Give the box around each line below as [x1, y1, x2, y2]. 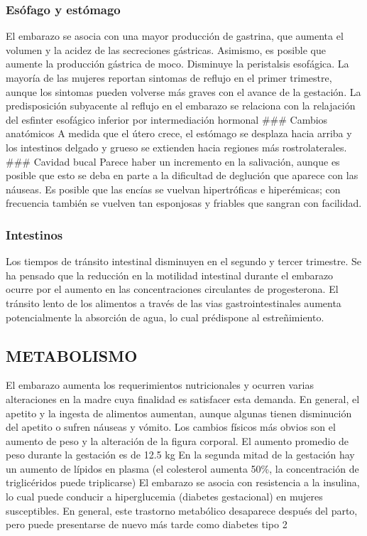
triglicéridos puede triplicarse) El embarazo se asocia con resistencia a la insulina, [6, 475, 360, 490]
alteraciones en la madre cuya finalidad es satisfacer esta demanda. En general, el [6, 391, 360, 406]
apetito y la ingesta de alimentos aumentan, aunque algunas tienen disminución [6, 405, 352, 420]
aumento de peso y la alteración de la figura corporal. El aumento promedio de [6, 433, 349, 448]
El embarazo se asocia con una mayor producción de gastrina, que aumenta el [6, 28, 344, 43]
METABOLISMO [6, 344, 138, 366]
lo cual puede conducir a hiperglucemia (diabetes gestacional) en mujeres [6, 489, 323, 504]
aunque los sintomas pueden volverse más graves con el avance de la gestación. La [6, 84, 361, 99]
